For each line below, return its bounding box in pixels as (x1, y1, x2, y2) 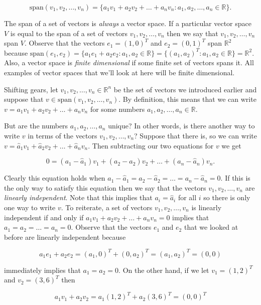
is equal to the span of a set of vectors (10, 28, 128, 38)
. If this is (220, 173, 250, 183)
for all (178, 192, 197, 203)
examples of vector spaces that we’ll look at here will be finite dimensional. (4, 67, 235, 77)
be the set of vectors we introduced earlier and (113, 84, 257, 94)
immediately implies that (4, 264, 81, 275)
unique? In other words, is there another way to (108, 120, 255, 131)
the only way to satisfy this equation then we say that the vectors (4, 182, 206, 193)
